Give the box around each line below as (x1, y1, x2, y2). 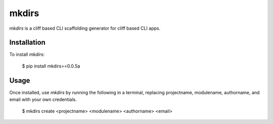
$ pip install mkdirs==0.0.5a (22, 63, 80, 69)
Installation (9, 38, 45, 47)
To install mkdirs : (9, 51, 45, 57)
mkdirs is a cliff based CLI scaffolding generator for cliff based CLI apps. (9, 25, 161, 31)
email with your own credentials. (9, 96, 77, 103)
